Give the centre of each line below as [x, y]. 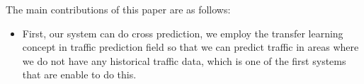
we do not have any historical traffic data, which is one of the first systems [184, 60]
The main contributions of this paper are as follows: [118, 9]
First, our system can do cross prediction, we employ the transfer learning [183, 33]
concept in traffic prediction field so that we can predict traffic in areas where [190, 47]
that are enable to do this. [79, 74]
